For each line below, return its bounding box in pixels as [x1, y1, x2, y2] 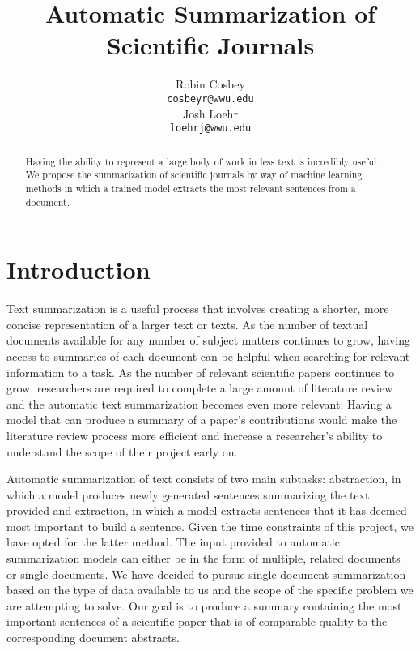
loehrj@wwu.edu [169, 122, 252, 135]
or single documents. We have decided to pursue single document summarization [6, 565, 406, 582]
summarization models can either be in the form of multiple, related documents [6, 550, 401, 567]
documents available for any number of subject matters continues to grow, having [6, 332, 411, 349]
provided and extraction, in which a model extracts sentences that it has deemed [6, 502, 407, 519]
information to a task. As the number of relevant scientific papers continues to [6, 363, 395, 380]
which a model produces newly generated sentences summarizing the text [6, 486, 370, 503]
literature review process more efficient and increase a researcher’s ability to [6, 426, 383, 443]
